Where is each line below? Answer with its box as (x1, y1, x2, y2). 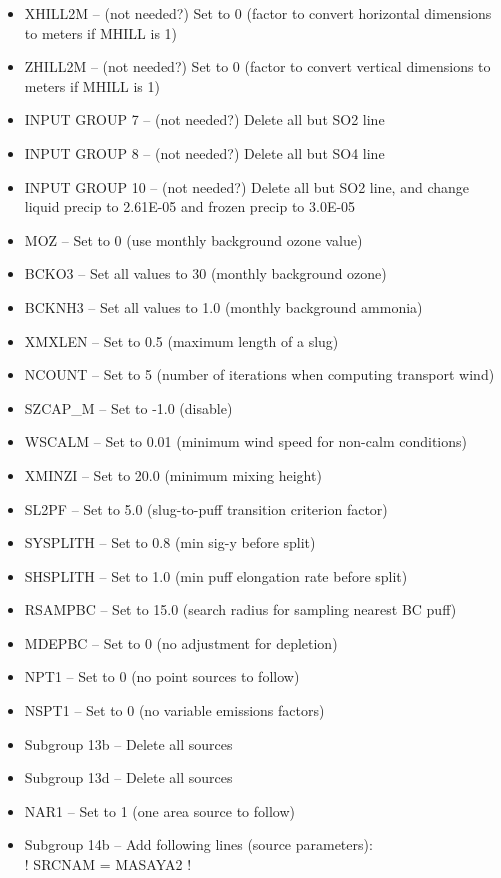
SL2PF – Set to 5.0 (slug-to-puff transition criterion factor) (24, 498, 388, 519)
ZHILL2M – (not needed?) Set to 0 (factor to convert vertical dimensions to (24, 56, 491, 77)
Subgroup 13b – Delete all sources (24, 733, 233, 754)
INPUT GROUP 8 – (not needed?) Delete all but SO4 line (24, 142, 385, 163)
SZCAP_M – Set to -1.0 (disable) (24, 397, 233, 418)
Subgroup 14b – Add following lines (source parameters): (24, 834, 373, 855)
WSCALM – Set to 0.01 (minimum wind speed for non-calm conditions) (24, 431, 467, 452)
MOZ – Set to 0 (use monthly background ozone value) (24, 229, 363, 250)
